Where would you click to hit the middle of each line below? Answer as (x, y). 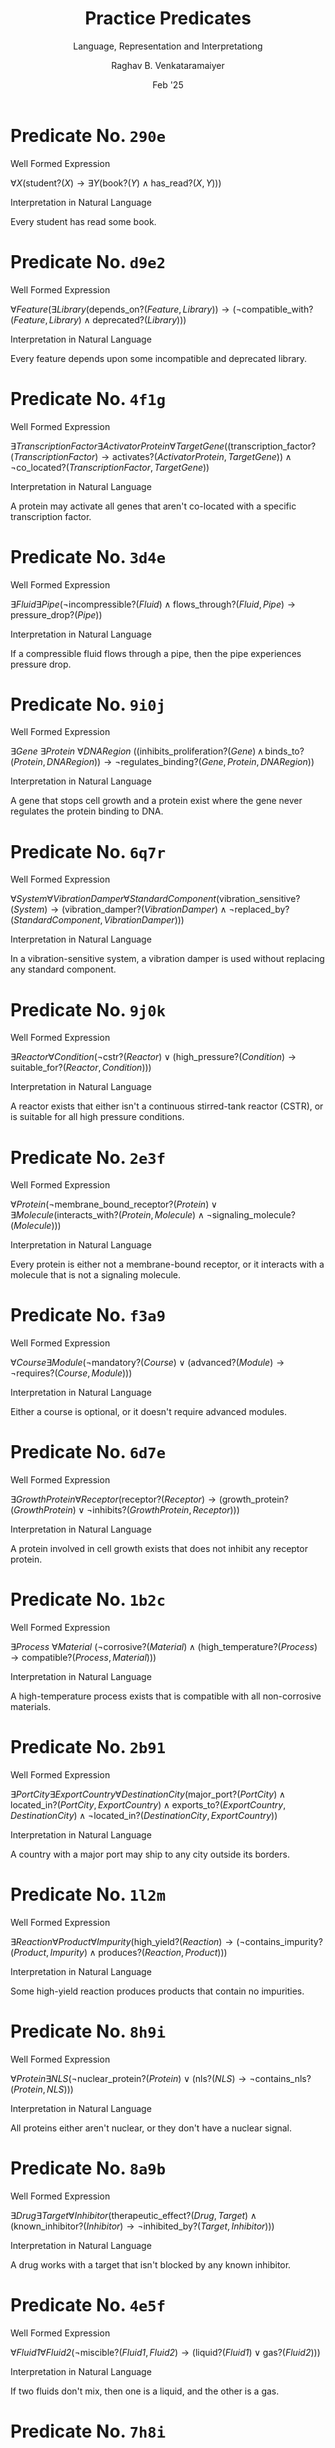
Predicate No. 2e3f (88, 1157)
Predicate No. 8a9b (88, 2168)
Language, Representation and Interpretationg (168, 46)
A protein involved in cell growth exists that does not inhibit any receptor (159, 1549)
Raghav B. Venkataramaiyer (168, 65)
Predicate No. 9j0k (88, 1009)
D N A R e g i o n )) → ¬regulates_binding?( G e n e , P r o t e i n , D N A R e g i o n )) (180, 762)
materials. (31, 1707)
